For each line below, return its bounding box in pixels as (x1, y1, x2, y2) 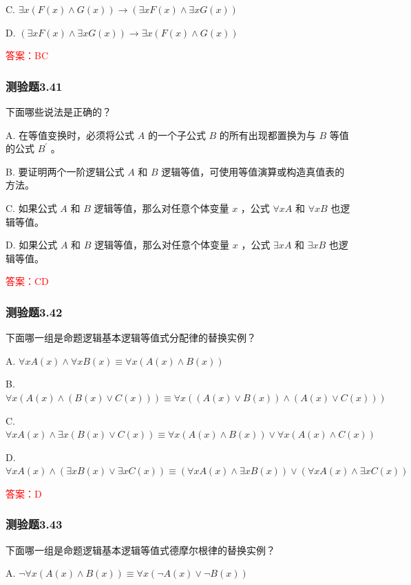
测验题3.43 (6, 515, 63, 533)
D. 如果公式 (6, 237, 58, 252)
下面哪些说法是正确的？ (6, 105, 112, 118)
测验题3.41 (6, 77, 63, 94)
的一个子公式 (147, 127, 206, 142)
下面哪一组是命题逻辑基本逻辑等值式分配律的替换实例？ (6, 330, 256, 345)
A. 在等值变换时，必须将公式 (6, 127, 135, 142)
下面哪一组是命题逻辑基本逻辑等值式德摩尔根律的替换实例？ (6, 542, 275, 557)
